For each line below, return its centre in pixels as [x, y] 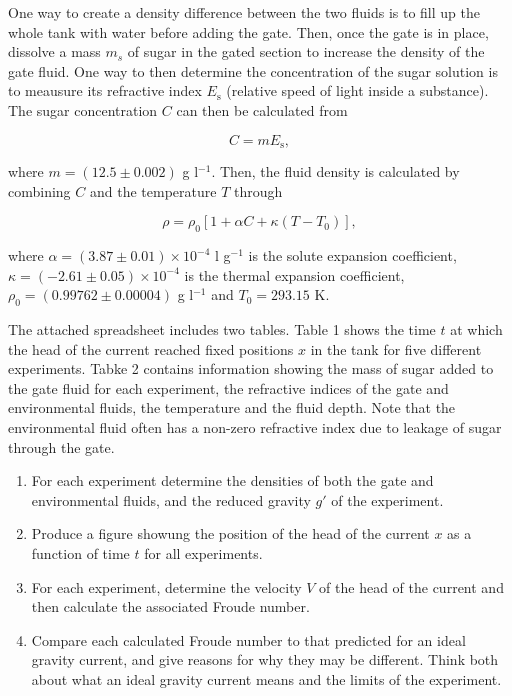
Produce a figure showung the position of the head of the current [230, 533]
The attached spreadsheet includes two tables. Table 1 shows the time [222, 328]
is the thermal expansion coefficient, [294, 274]
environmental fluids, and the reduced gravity [171, 499]
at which [476, 328]
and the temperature [153, 190]
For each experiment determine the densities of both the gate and [232, 480]
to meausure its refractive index [105, 90]
